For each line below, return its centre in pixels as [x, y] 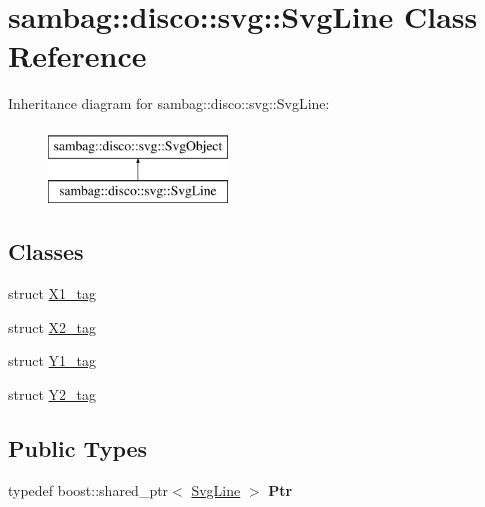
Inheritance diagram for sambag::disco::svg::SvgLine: [169, 103]
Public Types [78, 448]
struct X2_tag [52, 326]
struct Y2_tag [52, 394]
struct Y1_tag [52, 360]
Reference [77, 55]
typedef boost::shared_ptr [88, 489]
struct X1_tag [52, 293]
